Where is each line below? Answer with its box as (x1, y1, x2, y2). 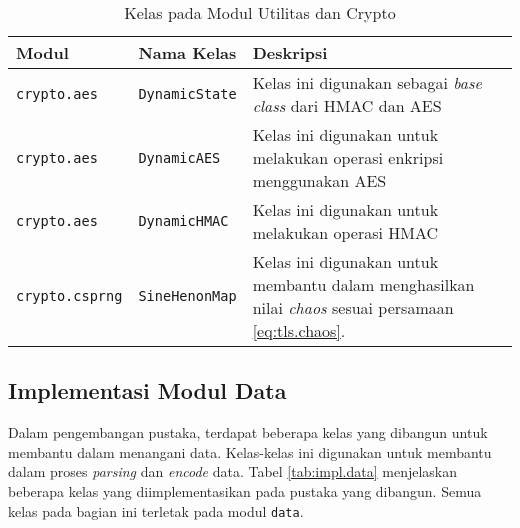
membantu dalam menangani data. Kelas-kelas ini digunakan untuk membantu (8, 441, 492, 462)
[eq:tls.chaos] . (252, 319, 346, 342)
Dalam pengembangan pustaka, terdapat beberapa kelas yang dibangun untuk (8, 422, 488, 443)
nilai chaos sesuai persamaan (252, 296, 454, 319)
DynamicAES (138, 149, 221, 166)
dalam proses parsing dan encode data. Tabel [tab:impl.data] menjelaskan (8, 461, 458, 482)
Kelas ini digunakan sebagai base (252, 71, 482, 94)
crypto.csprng (16, 288, 123, 304)
